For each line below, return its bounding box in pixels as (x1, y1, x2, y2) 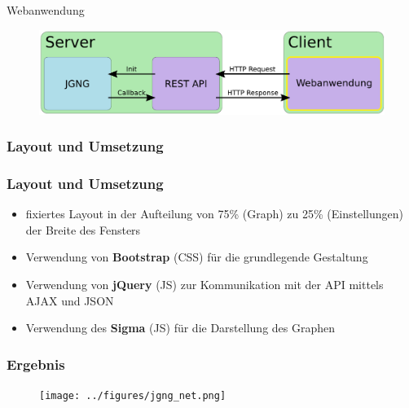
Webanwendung (7, 2, 85, 18)
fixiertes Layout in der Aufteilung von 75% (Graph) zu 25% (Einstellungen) (25, 205, 403, 222)
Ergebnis (7, 353, 65, 374)
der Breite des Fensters (25, 221, 141, 238)
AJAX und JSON (25, 292, 114, 309)
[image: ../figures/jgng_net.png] (39, 389, 226, 401)
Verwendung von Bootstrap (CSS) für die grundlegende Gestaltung (25, 248, 368, 265)
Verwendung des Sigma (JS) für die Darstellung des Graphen (25, 319, 336, 336)
